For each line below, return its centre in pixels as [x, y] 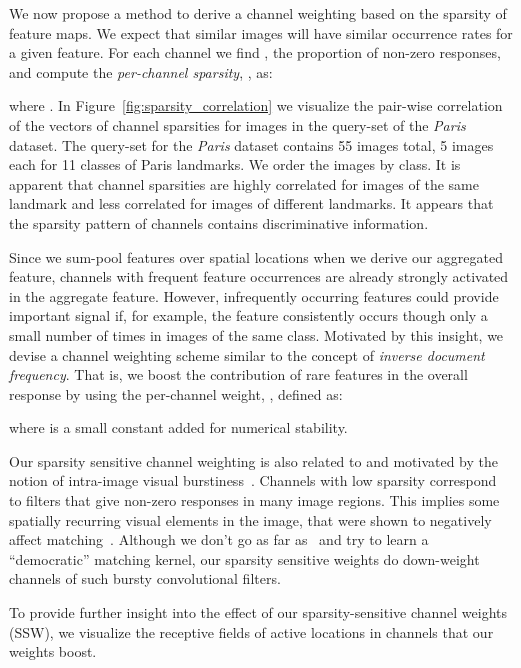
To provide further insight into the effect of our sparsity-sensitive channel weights [258, 612]
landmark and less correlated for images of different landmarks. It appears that [251, 203]
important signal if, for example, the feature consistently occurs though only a [248, 315]
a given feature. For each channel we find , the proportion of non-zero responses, [255, 52]
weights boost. [53, 651]
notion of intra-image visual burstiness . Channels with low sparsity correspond [253, 480]
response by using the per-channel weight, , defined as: [176, 393]
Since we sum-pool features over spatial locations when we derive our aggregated [256, 256]
